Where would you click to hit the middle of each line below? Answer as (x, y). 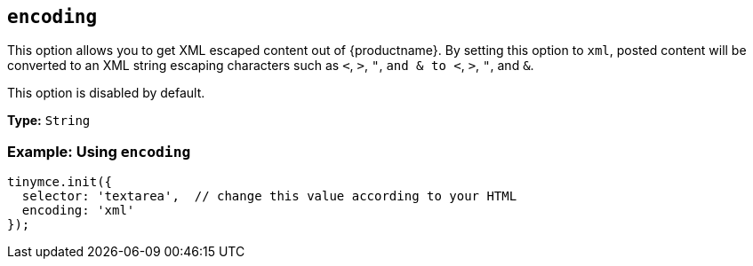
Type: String (49, 121)
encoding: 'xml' (78, 211)
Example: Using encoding (99, 151)
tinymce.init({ (60, 182)
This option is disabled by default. (106, 93)
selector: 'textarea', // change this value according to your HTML (269, 196)
